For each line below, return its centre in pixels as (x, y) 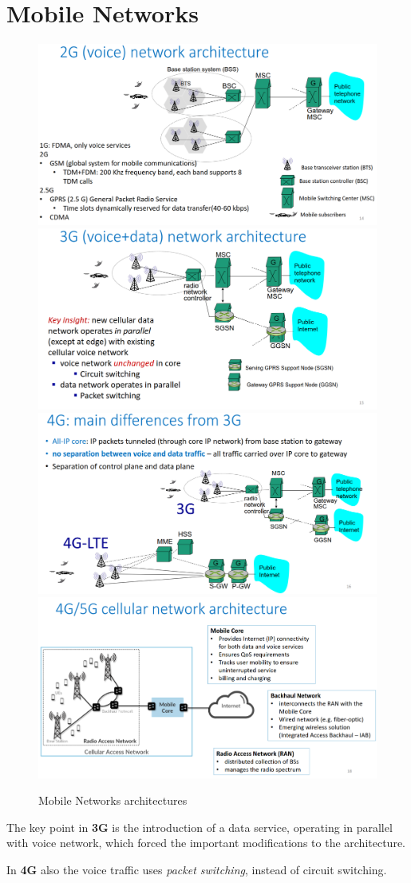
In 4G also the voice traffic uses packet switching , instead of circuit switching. (197, 870)
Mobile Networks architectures (113, 800)
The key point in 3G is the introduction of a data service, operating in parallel (200, 827)
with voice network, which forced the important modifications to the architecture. (206, 843)
